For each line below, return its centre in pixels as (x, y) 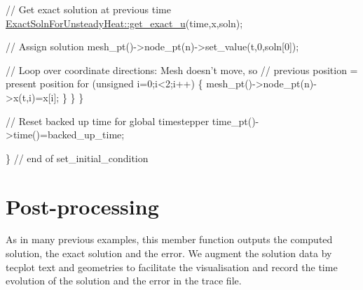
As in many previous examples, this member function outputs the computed (169, 239)
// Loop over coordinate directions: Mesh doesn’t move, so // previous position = (182, 70)
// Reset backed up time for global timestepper (108, 121)
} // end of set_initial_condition (77, 158)
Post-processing (82, 206)
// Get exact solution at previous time (88, 9)
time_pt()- (235, 121)
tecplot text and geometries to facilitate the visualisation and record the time (172, 267)
